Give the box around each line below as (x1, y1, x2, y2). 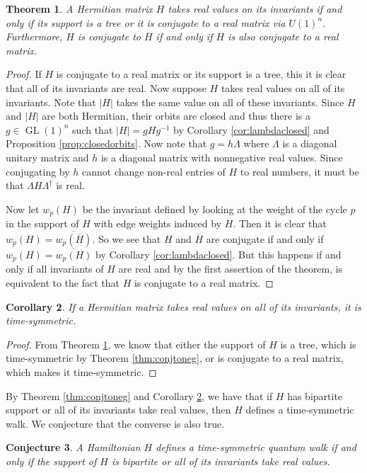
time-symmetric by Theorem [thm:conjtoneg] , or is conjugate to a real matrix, (6, 351, 344, 365)
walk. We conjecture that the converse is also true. (6, 416, 225, 431)
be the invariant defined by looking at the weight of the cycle (82, 201, 347, 216)
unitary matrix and (6, 149, 89, 164)
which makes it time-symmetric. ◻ (6, 365, 157, 379)
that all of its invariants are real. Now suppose (6, 80, 206, 95)
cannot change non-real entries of (82, 164, 226, 178)
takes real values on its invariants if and (168, 1, 342, 16)
